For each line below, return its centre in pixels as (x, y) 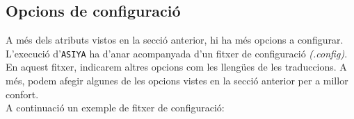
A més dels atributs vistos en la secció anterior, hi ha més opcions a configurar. (175, 40)
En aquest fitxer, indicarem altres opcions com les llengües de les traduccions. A (176, 67)
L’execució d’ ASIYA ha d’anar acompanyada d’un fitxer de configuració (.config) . (177, 53)
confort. (22, 94)
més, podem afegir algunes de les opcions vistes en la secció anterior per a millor (177, 81)
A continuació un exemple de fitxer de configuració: (115, 108)
